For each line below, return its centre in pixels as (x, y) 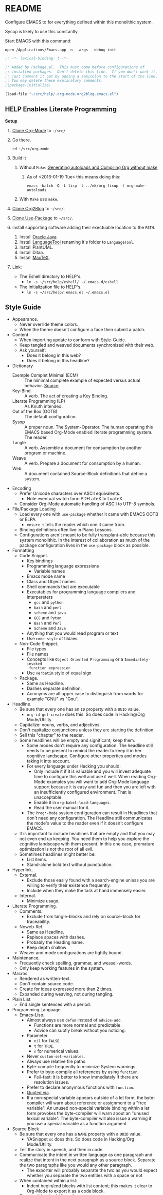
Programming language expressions (63, 566)
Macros (20, 973)
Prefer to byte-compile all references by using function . (82, 1072)
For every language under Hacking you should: (73, 766)
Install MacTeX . (35, 257)
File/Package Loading (34, 509)
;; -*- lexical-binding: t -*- (37, 58)
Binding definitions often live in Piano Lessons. (66, 529)
